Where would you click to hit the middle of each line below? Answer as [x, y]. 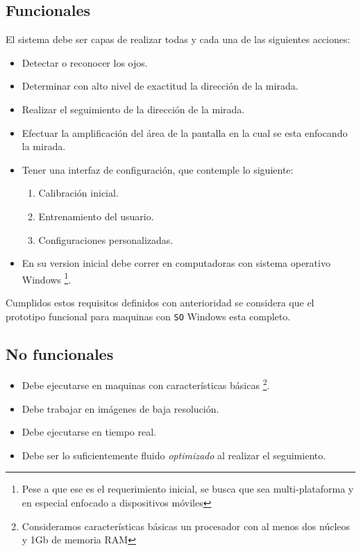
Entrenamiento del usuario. [96, 216]
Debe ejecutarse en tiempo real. [89, 432]
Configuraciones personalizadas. [106, 239]
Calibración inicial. [78, 193]
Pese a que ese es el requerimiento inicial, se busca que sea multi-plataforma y [188, 489]
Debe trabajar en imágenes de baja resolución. [120, 408]
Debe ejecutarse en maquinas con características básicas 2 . [146, 384]
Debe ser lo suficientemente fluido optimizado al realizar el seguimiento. [174, 455]
